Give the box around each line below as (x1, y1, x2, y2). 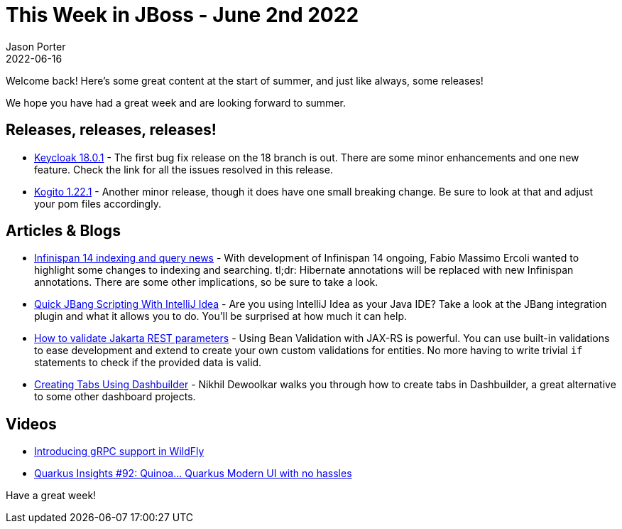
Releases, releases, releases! (6, 121, 217, 139)
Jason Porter (6, 40, 66, 53)
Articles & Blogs (6, 222, 121, 240)
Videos (6, 415, 57, 433)
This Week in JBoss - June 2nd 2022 (6, 3, 359, 27)
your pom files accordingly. (34, 197, 161, 210)
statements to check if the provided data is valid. (34, 356, 262, 369)
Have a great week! (6, 489, 97, 502)
